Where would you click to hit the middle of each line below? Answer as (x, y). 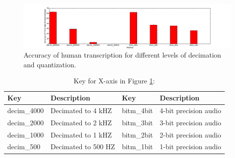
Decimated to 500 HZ (83, 147)
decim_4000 (26, 110)
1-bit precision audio (190, 147)
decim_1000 (26, 134)
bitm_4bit (137, 110)
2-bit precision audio (190, 134)
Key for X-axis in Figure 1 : (114, 81)
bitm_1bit (137, 147)
